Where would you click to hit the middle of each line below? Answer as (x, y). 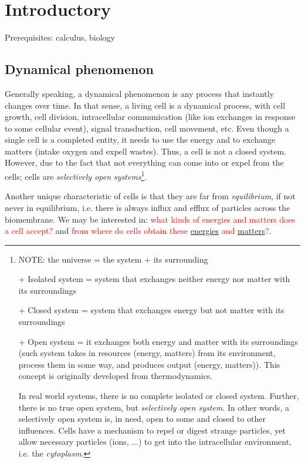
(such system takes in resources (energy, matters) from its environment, (147, 353)
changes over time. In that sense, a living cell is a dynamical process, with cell (145, 105)
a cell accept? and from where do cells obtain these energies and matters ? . (138, 231)
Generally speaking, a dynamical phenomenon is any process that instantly (140, 93)
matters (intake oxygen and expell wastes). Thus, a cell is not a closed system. (146, 151)
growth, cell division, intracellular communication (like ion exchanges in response (150, 117)
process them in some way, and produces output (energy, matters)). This (149, 364)
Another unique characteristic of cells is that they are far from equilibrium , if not (150, 196)
